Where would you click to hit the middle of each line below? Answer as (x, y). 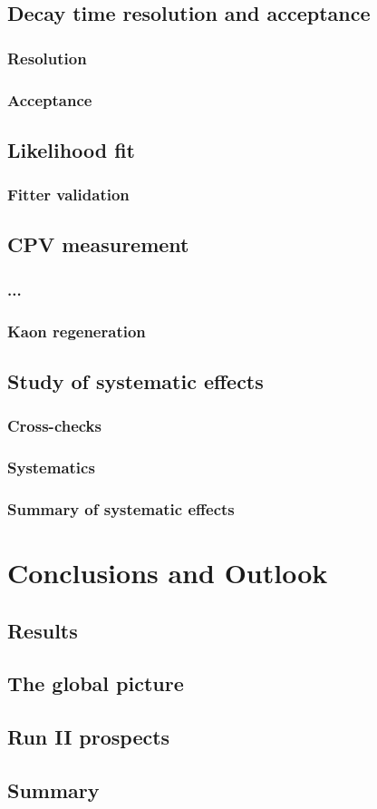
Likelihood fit (71, 149)
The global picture (96, 683)
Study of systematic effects (135, 380)
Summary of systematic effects (121, 508)
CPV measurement (98, 244)
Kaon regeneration (77, 331)
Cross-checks (54, 426)
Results (43, 630)
